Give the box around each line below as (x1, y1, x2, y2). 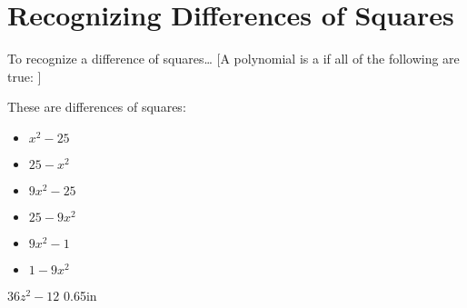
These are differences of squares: (7, 97, 186, 116)
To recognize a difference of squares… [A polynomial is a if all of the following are (7, 49, 460, 68)
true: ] (7, 66, 42, 85)
